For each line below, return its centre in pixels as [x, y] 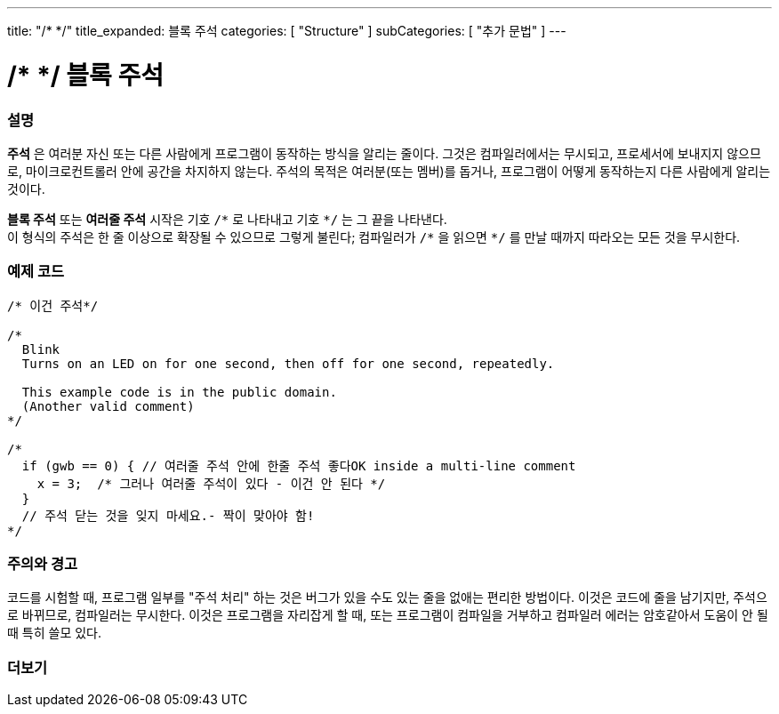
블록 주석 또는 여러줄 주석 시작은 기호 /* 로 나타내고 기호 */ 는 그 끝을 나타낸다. [227, 219]
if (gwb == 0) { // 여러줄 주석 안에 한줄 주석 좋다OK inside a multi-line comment [299, 465]
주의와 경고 [43, 564]
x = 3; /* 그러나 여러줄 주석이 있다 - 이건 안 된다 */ [211, 483]
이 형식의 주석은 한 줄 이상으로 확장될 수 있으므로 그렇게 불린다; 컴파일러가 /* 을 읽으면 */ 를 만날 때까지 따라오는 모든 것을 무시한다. [374, 237]
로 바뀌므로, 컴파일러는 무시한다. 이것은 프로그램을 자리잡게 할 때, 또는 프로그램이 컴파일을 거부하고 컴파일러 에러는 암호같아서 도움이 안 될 [388, 615]
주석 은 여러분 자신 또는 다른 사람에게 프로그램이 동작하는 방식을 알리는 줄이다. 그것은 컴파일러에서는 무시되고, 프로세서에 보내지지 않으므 [384, 153]
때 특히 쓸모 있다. [55, 633]
